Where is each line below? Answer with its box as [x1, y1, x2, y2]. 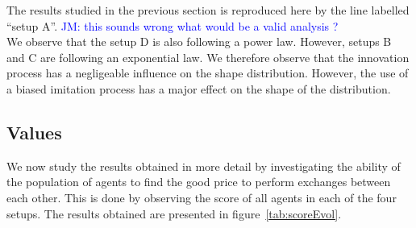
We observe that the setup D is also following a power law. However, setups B [6, 33, 392, 50]
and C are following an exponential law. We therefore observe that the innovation [6, 48, 410, 65]
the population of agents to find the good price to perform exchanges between [6, 173, 391, 190]
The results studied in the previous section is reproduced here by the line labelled [6, 2, 410, 18]
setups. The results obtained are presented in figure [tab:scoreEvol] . [6, 205, 342, 222]
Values [6, 119, 62, 144]
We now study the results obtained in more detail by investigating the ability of [6, 157, 401, 174]
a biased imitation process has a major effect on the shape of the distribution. [6, 80, 391, 97]
